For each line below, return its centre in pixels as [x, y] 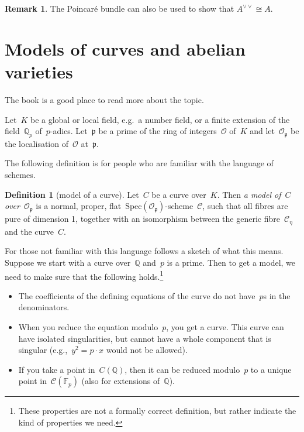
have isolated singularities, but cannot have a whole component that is [145, 338]
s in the [277, 295]
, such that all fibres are [245, 206]
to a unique [271, 369]
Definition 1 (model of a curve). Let [72, 194]
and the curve [30, 231]
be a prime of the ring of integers [158, 131]
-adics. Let [69, 131]
